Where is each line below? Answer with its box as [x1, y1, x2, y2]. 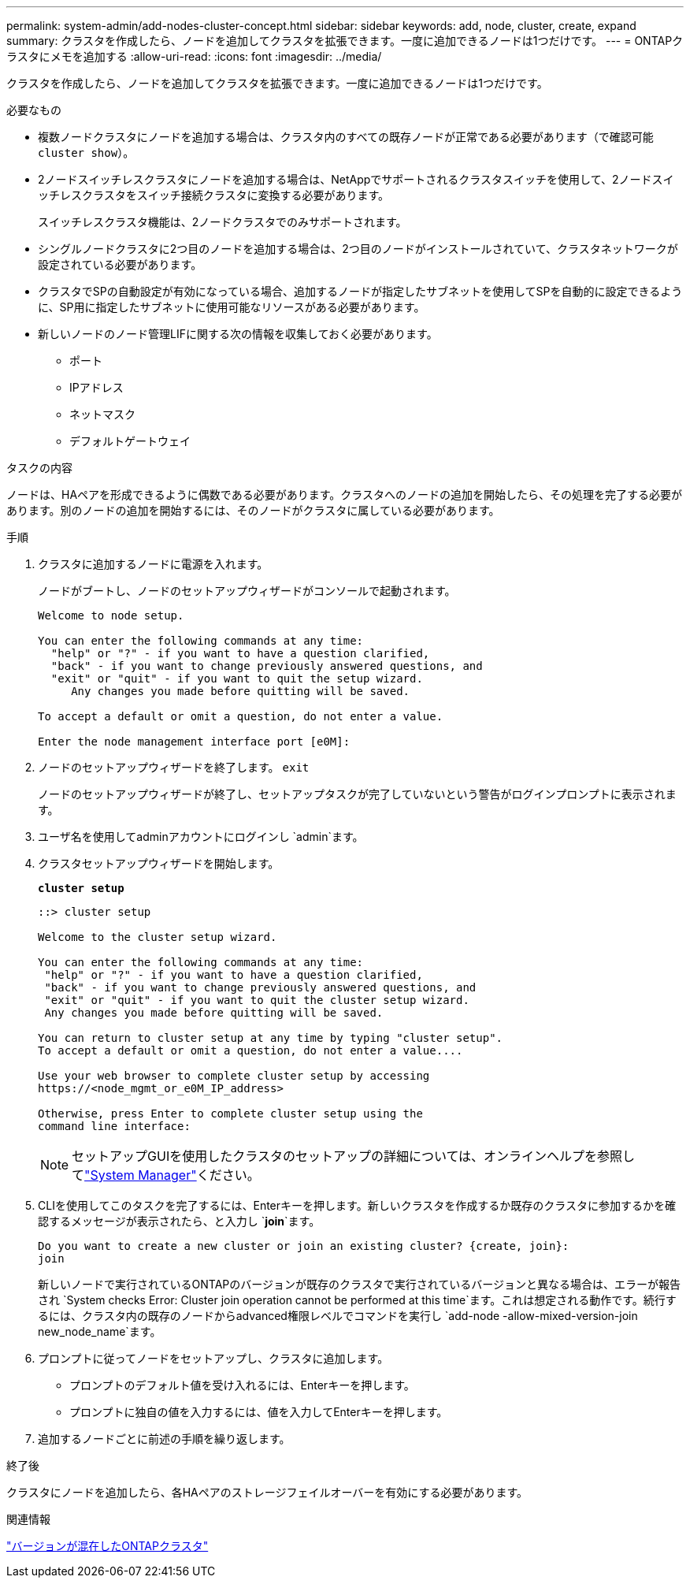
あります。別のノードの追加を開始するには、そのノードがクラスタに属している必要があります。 [6, 504, 500, 517]
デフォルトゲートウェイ [69, 434, 191, 448]
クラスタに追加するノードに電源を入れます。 [38, 557, 269, 571]
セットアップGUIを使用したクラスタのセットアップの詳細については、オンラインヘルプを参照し [72, 1148, 636, 1164]
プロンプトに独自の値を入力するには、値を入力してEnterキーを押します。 [69, 1405, 448, 1419]
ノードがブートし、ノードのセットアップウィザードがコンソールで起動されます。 [38, 584, 456, 597]
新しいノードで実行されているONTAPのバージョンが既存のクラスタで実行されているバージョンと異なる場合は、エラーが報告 [38, 1277, 681, 1291]
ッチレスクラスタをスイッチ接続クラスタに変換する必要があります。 [38, 188, 390, 202]
